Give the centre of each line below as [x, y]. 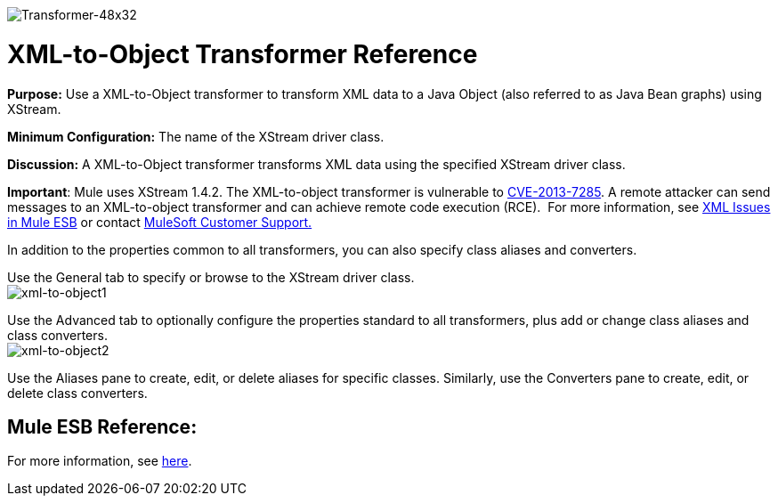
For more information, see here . [100, 461]
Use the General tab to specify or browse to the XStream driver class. [211, 277]
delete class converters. [77, 393]
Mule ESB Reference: [102, 426]
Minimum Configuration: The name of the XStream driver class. [196, 136]
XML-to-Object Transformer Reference [243, 54]
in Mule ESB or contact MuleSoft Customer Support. [160, 222]
